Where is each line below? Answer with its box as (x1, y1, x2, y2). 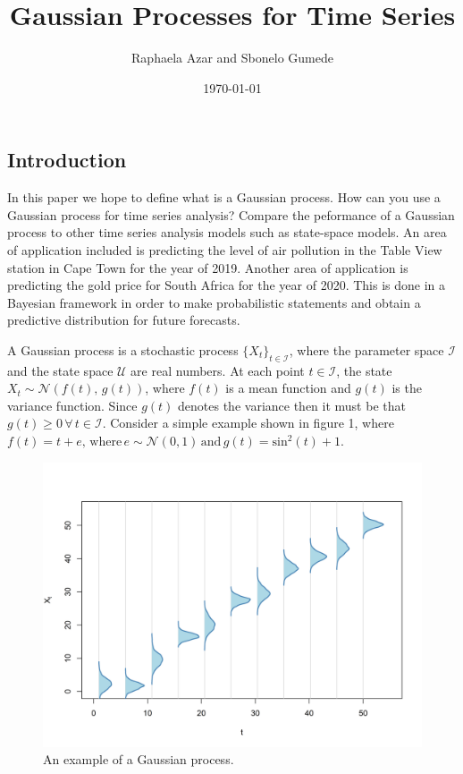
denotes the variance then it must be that (178, 396, 406, 414)
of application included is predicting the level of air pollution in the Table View (7, 240, 442, 259)
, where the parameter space (289, 340, 444, 359)
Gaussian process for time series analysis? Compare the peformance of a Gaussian (7, 205, 455, 224)
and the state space (7, 361, 114, 379)
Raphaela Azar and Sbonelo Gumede (131, 48, 333, 67)
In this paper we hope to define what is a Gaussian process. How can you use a (7, 188, 441, 207)
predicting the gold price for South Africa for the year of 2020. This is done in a (7, 276, 446, 294)
